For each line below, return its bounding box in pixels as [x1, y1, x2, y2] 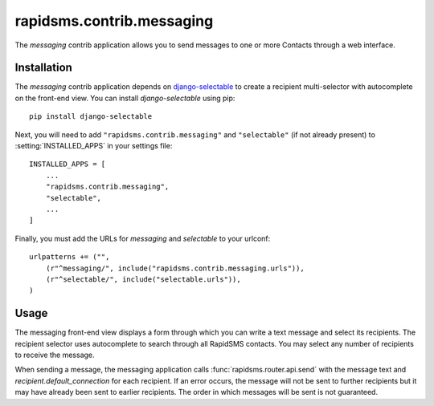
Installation [14, 61, 72, 75]
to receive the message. [14, 350, 96, 359]
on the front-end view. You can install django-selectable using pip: [14, 93, 235, 103]
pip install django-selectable [29, 112, 153, 121]
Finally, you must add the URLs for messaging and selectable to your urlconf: [14, 233, 271, 243]
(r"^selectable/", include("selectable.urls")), [45, 274, 241, 284]
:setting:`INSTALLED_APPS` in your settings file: [14, 141, 173, 151]
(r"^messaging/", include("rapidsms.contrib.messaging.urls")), [45, 263, 305, 273]
